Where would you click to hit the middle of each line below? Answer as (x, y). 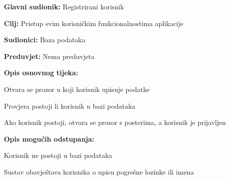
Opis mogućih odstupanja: (49, 138)
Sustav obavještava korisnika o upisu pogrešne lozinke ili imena (99, 171)
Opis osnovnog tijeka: (41, 73)
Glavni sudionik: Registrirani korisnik (64, 6)
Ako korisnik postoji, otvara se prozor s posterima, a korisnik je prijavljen (115, 122)
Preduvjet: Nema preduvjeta (49, 56)
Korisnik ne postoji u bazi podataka (58, 155)
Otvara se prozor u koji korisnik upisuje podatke (77, 89)
